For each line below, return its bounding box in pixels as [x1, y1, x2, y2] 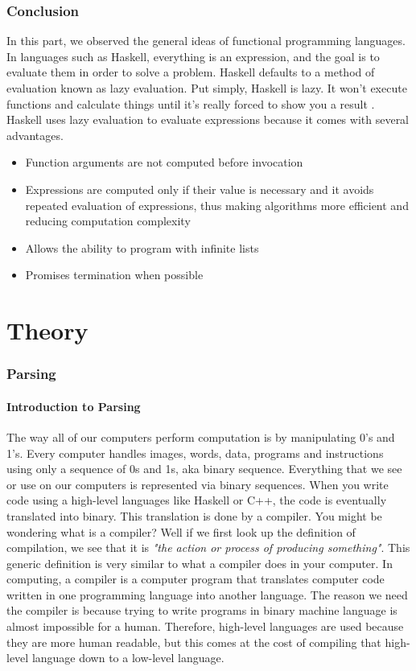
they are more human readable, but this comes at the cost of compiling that [6, 633, 381, 650]
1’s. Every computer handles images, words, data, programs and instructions [6, 444, 384, 461]
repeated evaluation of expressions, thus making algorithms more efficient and [25, 196, 409, 213]
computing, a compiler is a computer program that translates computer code [6, 570, 385, 587]
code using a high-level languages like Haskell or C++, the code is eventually [6, 492, 387, 508]
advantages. [6, 126, 64, 143]
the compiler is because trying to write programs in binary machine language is [6, 602, 397, 619]
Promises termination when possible [25, 266, 204, 283]
